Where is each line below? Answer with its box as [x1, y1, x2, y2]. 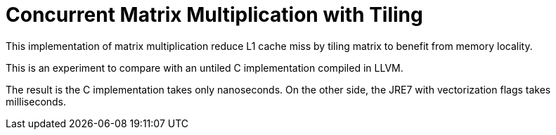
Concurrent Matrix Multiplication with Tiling [6, 3, 423, 27]
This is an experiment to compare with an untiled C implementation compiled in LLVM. [6, 61, 403, 74]
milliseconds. [6, 95, 67, 108]
